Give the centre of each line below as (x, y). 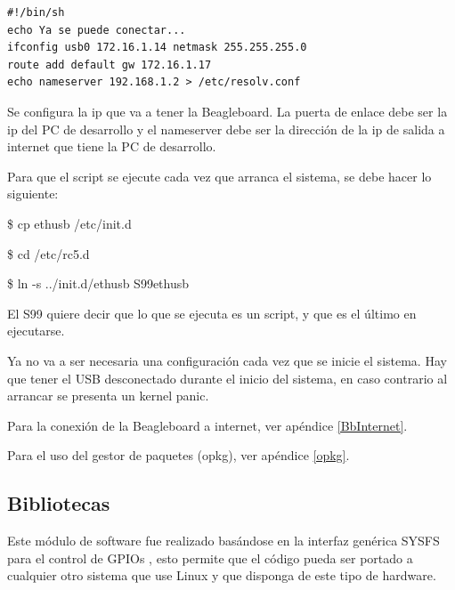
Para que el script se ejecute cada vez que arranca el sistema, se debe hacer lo (219, 176)
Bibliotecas (59, 503)
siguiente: (33, 194)
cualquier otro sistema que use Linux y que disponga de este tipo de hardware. (222, 575)
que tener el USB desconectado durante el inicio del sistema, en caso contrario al (227, 378)
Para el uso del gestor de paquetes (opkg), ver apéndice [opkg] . (179, 455)
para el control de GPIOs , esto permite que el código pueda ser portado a (210, 558)
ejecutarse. (36, 331)
